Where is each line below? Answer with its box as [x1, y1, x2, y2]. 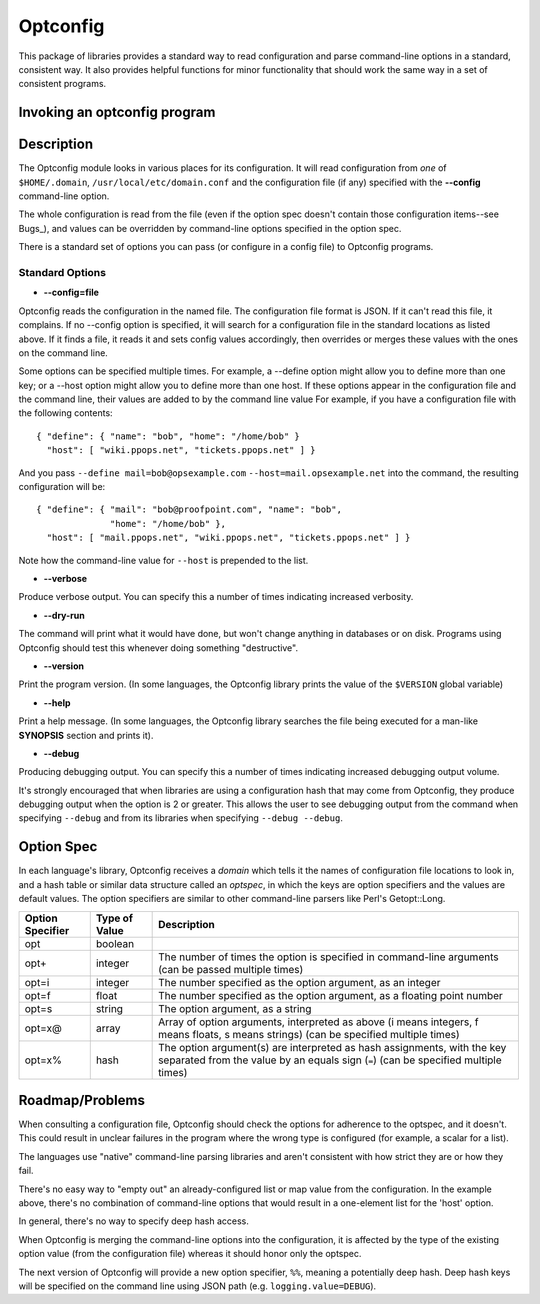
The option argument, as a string [158, 1001, 312, 1015]
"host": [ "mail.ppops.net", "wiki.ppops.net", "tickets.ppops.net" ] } [46, 532, 411, 544]
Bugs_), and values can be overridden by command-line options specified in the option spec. [18, 222, 402, 234]
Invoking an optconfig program [18, 104, 216, 121]
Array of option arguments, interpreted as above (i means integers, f [158, 1015, 479, 1029]
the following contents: [18, 407, 114, 419]
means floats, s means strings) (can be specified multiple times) [158, 1027, 460, 1041]
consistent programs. [18, 78, 107, 90]
